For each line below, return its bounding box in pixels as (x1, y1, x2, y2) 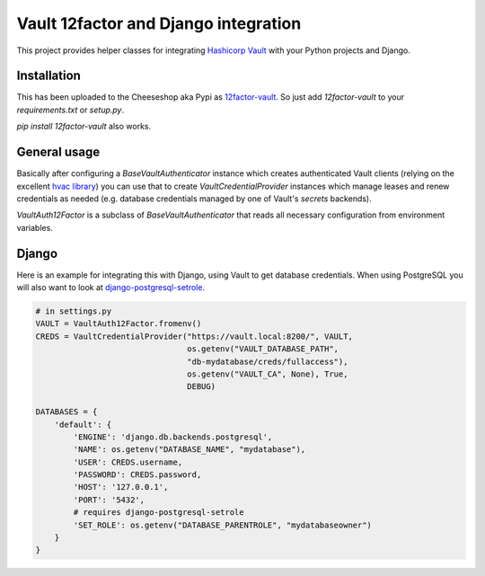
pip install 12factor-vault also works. (16, 121, 152, 132)
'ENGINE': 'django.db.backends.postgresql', (73, 431, 273, 442)
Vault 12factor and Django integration (16, 13, 302, 33)
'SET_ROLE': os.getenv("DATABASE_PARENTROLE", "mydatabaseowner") (73, 519, 373, 530)
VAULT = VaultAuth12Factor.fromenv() (35, 319, 202, 329)
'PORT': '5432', (73, 494, 145, 505)
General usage (16, 145, 101, 160)
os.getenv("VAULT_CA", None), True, (187, 368, 348, 379)
